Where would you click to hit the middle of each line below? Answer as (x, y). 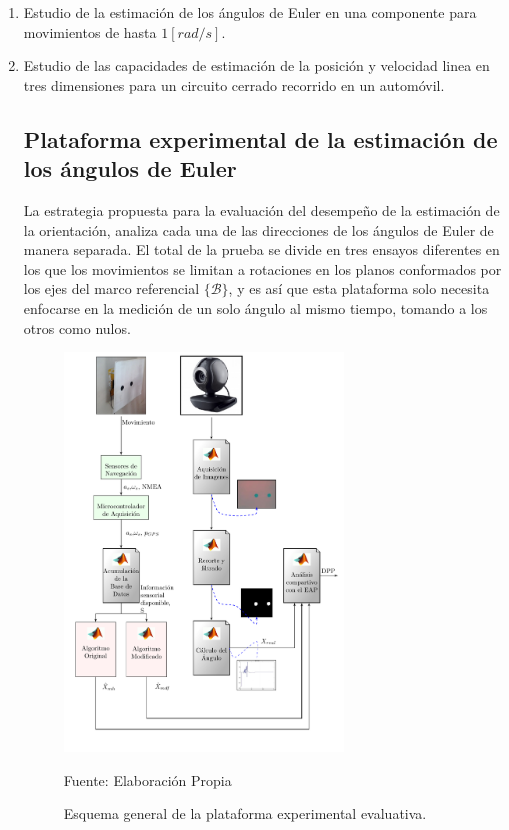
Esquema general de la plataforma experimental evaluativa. (245, 813)
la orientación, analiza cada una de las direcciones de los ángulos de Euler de (258, 229)
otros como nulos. (77, 327)
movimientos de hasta (90, 31)
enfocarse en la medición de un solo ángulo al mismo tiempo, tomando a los (255, 307)
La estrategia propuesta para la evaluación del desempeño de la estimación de (261, 209)
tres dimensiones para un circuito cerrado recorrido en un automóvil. (234, 84)
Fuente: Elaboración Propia (147, 779)
